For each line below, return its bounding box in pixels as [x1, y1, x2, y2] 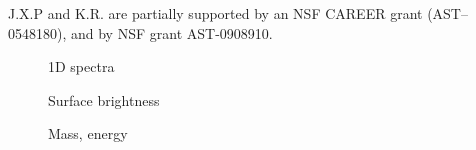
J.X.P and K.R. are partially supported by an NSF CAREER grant [8, 3, 423, 23]
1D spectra [48, 56, 115, 77]
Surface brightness [48, 89, 160, 110]
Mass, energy [48, 123, 128, 144]
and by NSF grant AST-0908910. [70, 22, 273, 43]
